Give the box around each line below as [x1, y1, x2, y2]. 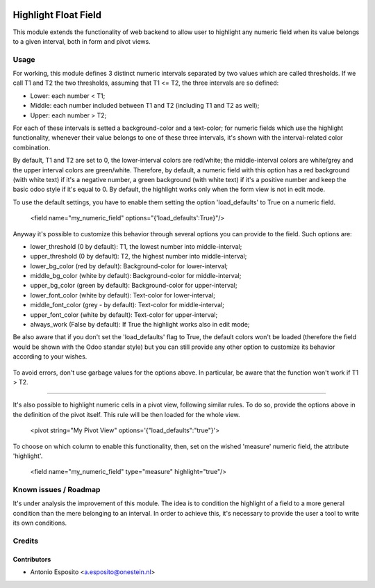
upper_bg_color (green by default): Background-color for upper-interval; [30, 281, 237, 290]
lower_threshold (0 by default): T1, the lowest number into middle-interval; [30, 242, 242, 250]
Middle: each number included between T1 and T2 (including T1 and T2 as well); [30, 101, 260, 110]
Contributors [12, 555, 51, 563]
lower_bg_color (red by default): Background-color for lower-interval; [30, 261, 228, 270]
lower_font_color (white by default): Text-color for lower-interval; [30, 291, 215, 299]
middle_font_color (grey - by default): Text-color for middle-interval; [30, 301, 225, 309]
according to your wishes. [12, 352, 87, 361]
